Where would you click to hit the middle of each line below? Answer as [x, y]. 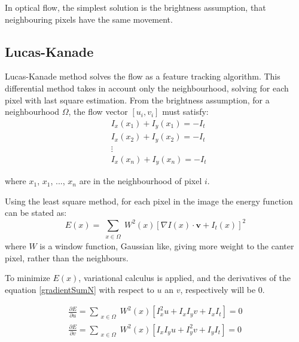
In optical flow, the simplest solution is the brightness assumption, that [135, 7]
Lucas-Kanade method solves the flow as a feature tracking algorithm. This [143, 76]
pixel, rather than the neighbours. [67, 257]
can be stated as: [36, 213]
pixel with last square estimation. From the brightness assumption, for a [137, 100]
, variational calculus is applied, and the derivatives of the [184, 278]
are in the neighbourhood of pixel [141, 181]
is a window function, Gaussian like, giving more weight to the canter [167, 246]
